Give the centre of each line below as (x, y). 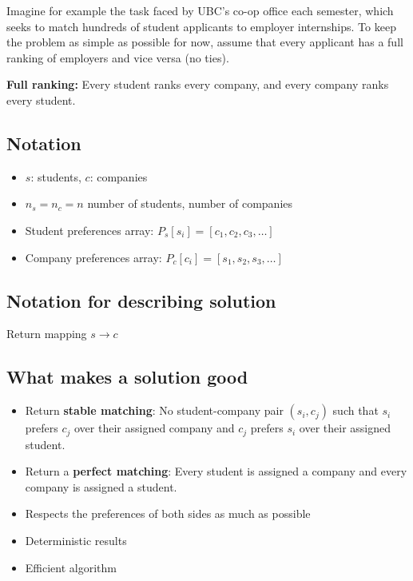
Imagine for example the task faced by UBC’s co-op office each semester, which (200, 10)
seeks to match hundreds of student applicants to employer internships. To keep (201, 26)
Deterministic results (76, 540)
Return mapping (47, 334)
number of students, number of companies (190, 203)
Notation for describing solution (141, 300)
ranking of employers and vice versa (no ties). (118, 57)
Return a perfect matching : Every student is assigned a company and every (216, 471)
